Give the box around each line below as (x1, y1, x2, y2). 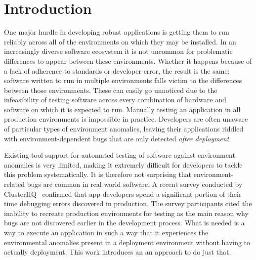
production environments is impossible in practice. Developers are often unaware (4, 114, 248, 124)
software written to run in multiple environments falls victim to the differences (4, 75, 242, 86)
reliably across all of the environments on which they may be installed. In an (4, 36, 236, 46)
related (4, 179, 25, 189)
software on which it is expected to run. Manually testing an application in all (4, 104, 241, 114)
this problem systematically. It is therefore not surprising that (4, 169, 192, 179)
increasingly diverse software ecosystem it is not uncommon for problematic (4, 46, 233, 56)
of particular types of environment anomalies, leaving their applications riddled (4, 124, 244, 134)
